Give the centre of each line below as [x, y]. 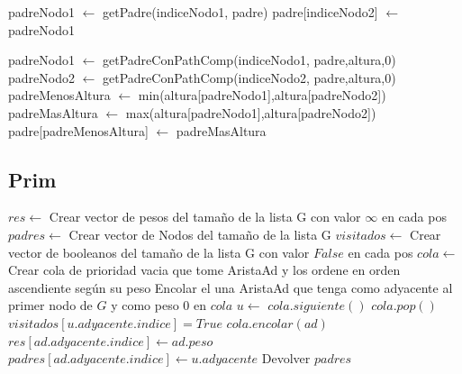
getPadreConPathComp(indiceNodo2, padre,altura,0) [249, 77]
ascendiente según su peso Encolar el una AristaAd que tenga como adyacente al [231, 287]
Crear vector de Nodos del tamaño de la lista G [200, 234]
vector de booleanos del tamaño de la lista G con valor [159, 252]
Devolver [286, 358]
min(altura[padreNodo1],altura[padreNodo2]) [262, 95]
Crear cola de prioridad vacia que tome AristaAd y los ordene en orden [204, 270]
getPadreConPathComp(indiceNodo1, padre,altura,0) [249, 60]
